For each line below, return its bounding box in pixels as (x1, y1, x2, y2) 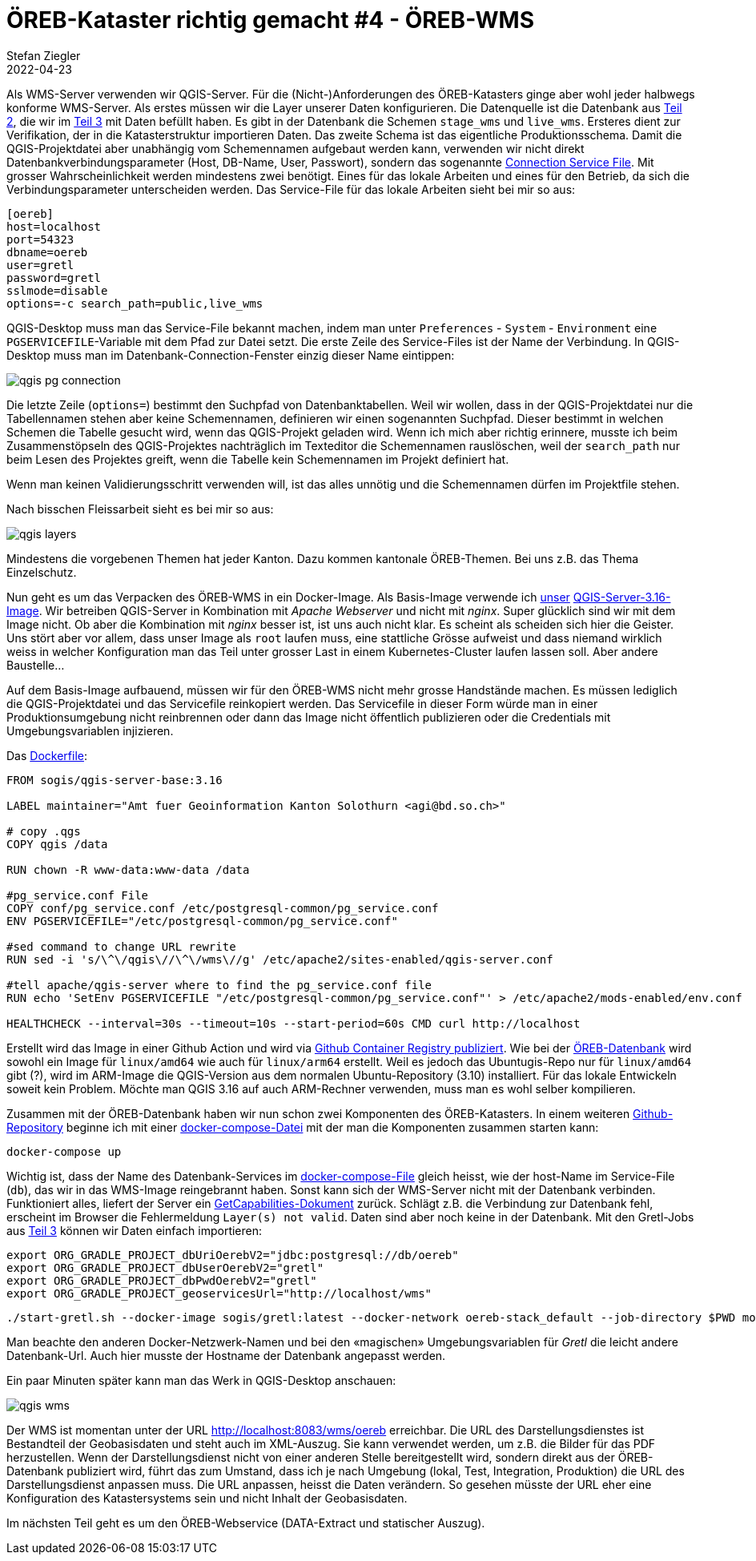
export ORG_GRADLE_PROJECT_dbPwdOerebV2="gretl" (6, 1273, 317, 1287)
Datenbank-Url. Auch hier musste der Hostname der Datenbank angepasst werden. (6, 1348, 446, 1362)
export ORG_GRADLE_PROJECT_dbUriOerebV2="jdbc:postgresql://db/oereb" (6, 1248, 459, 1261)
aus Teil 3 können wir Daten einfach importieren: (6, 1223, 263, 1237)
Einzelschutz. (6, 565, 77, 579)
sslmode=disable (6, 284, 108, 297)
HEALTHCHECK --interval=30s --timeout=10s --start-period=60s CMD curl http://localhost (6, 1016, 581, 1030)
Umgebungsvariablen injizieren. (6, 723, 174, 738)
